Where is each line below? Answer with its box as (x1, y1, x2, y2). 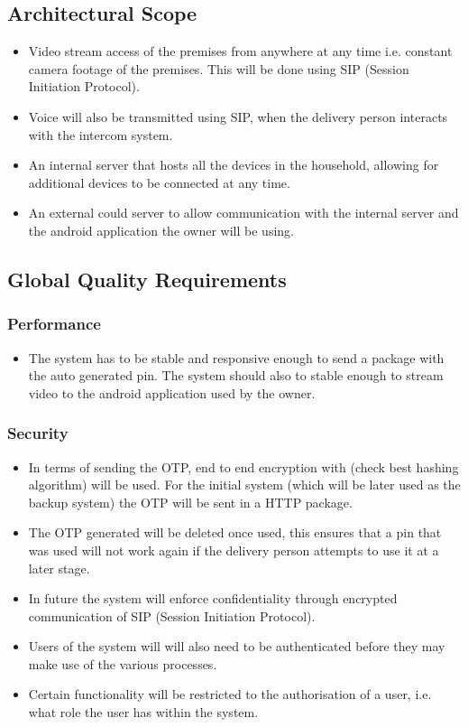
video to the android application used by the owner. (28, 383, 316, 402)
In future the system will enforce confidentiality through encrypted (28, 589, 398, 608)
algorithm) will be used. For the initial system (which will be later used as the (28, 475, 461, 494)
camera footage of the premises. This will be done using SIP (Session (28, 59, 409, 78)
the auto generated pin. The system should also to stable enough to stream (28, 366, 444, 385)
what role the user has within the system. (28, 703, 259, 722)
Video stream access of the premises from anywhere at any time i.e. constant (28, 42, 453, 61)
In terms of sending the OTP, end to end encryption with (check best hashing (28, 457, 459, 476)
